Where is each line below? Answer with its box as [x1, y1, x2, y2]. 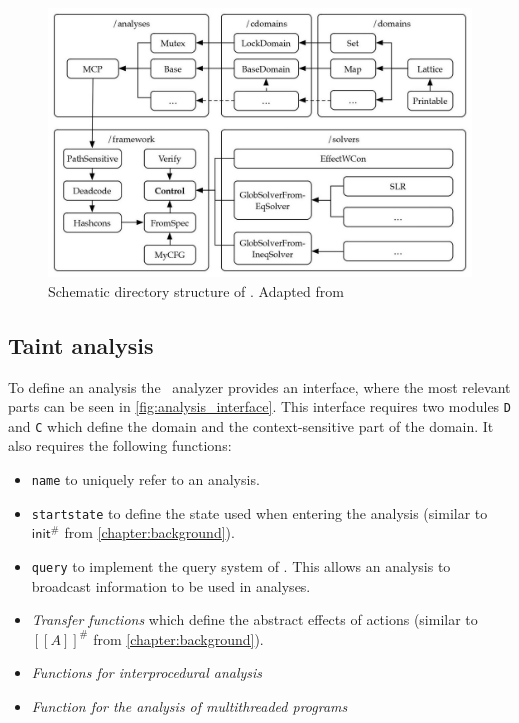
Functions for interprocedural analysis [31, 662, 263, 683]
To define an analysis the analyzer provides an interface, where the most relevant [8, 376, 511, 397]
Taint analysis [8, 329, 154, 360]
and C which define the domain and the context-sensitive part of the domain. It [8, 415, 494, 436]
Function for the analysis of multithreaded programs [31, 695, 348, 716]
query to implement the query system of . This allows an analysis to [31, 555, 451, 576]
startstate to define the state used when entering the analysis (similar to [31, 502, 488, 523]
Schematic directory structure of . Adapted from [48, 280, 344, 301]
